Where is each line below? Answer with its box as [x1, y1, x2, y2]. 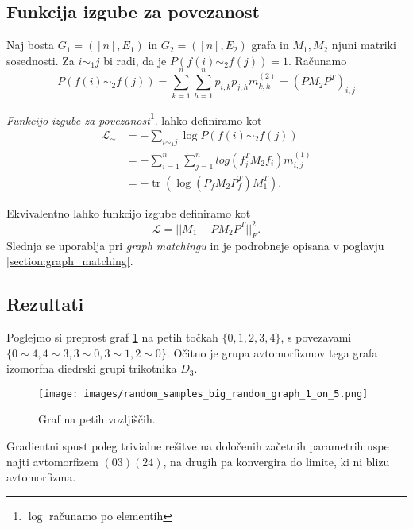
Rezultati [6, 292, 84, 316]
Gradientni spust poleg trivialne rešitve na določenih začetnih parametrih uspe [6, 437, 389, 454]
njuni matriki [331, 37, 396, 53]
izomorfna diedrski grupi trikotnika [6, 360, 177, 376]
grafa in [251, 37, 289, 53]
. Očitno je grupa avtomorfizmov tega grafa [166, 344, 378, 361]
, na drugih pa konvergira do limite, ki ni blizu [163, 453, 390, 469]
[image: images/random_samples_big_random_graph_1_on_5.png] [38, 388, 369, 400]
